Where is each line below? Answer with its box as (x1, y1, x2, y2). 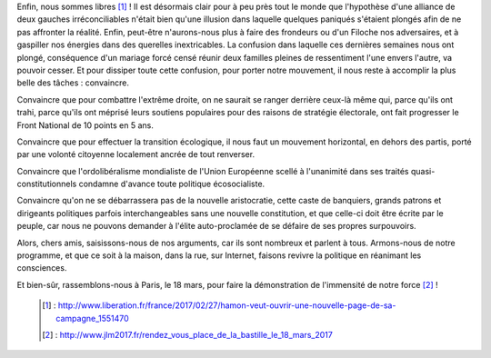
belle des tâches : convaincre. (16, 77, 129, 88)
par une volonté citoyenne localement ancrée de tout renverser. (16, 149, 255, 160)
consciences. (16, 263, 67, 273)
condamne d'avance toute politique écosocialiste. (78, 178, 266, 190)
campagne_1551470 (55, 313, 129, 323)
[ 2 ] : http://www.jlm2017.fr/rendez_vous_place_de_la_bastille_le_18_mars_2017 (42, 329, 334, 340)
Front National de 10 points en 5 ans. (16, 119, 155, 131)
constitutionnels (16, 178, 77, 190)
